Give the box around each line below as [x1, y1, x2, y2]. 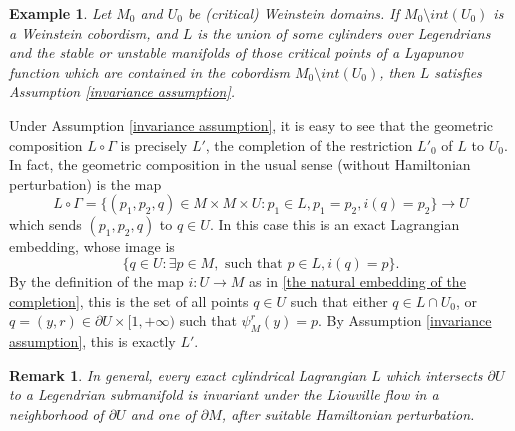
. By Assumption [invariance [318, 310, 492, 331]
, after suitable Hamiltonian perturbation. [221, 403, 475, 424]
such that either [290, 290, 388, 311]
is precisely [120, 134, 188, 155]
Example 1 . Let [9, 3, 112, 23]
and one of [130, 403, 196, 424]
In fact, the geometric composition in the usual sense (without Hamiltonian [9, 154, 471, 175]
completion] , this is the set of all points [9, 290, 249, 311]
